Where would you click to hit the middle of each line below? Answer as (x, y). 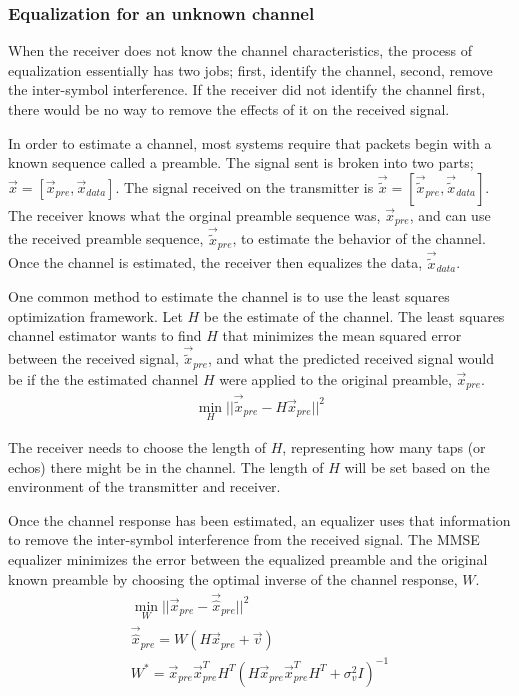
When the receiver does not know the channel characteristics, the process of (240, 50)
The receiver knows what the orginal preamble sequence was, (194, 214)
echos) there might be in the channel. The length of (166, 466)
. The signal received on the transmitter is (244, 186)
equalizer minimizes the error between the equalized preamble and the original (248, 558)
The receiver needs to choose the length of (137, 446)
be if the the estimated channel (103, 378)
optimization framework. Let (95, 315)
